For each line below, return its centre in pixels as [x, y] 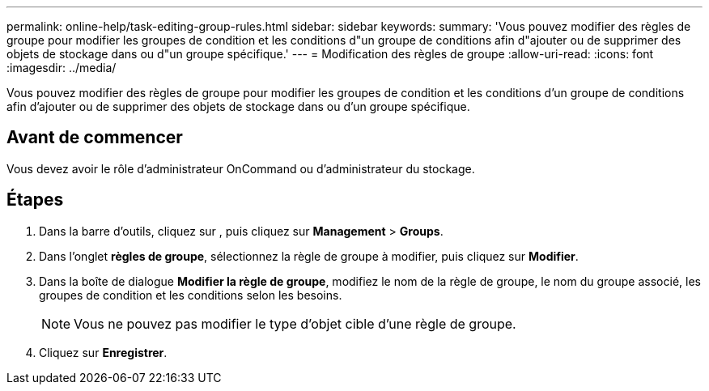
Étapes [35, 200]
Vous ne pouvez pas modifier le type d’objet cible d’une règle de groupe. [295, 323]
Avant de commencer [95, 138]
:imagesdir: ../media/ [62, 68]
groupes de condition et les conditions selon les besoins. [191, 295]
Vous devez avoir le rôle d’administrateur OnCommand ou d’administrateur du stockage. [241, 168]
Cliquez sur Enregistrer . [103, 352]
